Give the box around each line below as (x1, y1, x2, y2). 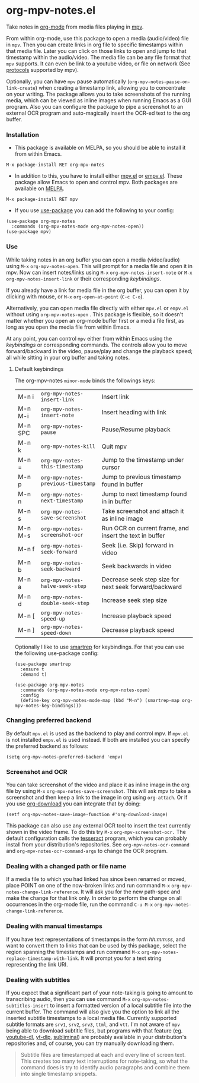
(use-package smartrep (14, 661, 71, 667)
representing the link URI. (6, 961, 68, 968)
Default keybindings (14, 365, 64, 372)
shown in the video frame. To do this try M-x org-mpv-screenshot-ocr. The (6, 829, 187, 836)
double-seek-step (40, 600, 90, 606)
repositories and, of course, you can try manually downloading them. (6, 1040, 175, 1047)
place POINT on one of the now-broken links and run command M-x (6, 882, 171, 889)
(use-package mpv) (6, 229, 52, 235)
